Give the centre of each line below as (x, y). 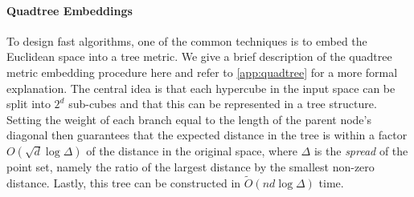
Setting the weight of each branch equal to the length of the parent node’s (189, 119)
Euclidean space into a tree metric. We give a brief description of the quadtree (199, 56)
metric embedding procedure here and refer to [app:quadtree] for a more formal (202, 72)
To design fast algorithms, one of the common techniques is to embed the (187, 40)
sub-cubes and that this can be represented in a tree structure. (223, 104)
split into (29, 104)
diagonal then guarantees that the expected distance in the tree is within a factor (207, 135)
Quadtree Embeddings (70, 10)
